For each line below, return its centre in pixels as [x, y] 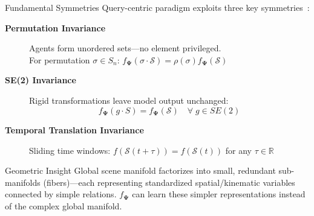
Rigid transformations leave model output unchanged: [129, 100]
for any [238, 150]
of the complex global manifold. [64, 205]
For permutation [60, 59]
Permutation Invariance [55, 27]
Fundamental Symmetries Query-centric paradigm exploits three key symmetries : [157, 7]
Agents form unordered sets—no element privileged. [125, 48]
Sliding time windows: [70, 150]
